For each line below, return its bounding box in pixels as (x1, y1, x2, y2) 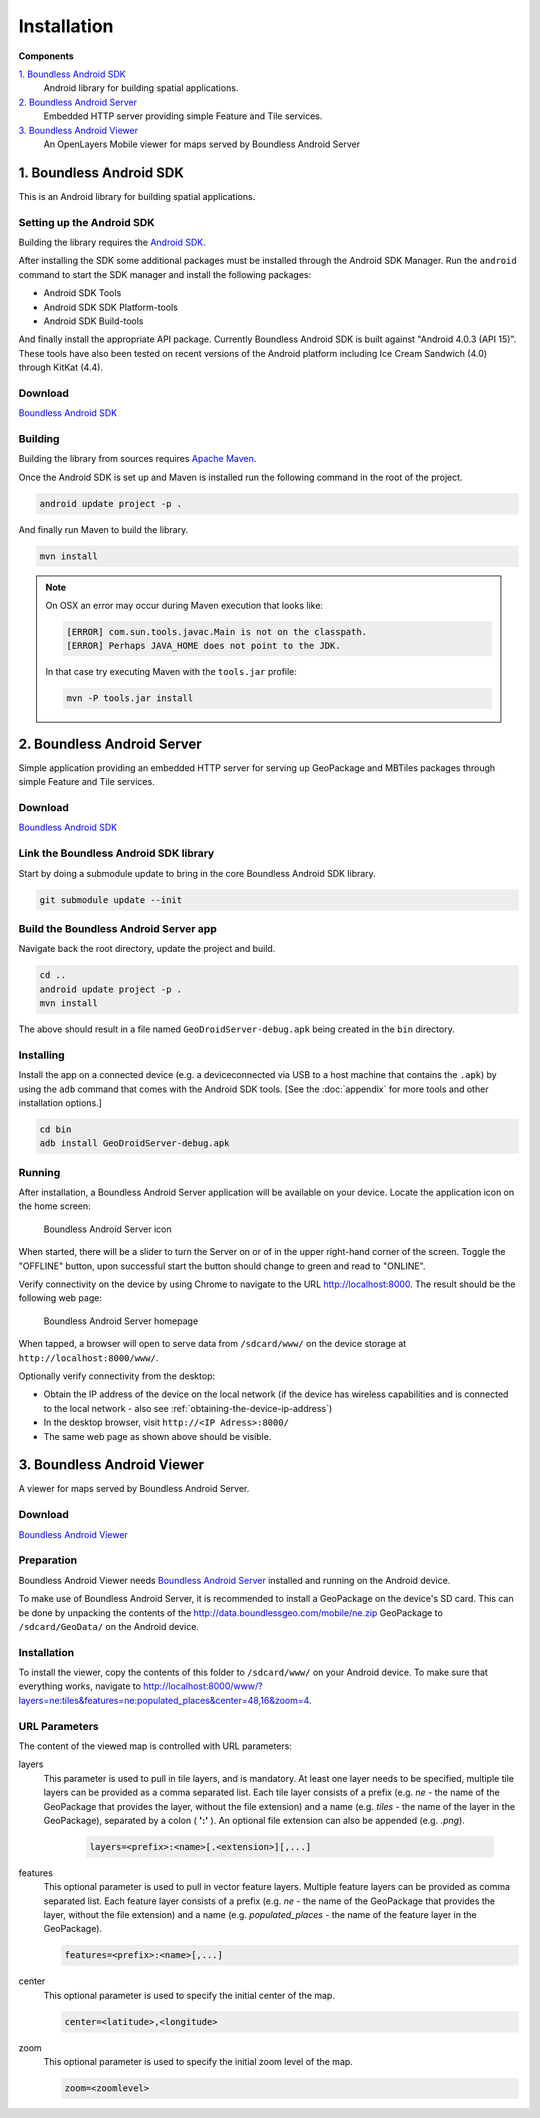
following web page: (18, 1292, 102, 1304)
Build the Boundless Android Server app (18, 921, 217, 935)
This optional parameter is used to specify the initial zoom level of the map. (43, 2056, 354, 2068)
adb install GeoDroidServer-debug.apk (39, 1138, 230, 1149)
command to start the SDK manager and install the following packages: (18, 268, 312, 280)
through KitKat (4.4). (18, 361, 104, 374)
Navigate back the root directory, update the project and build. (18, 943, 276, 955)
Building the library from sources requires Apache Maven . (18, 453, 257, 465)
